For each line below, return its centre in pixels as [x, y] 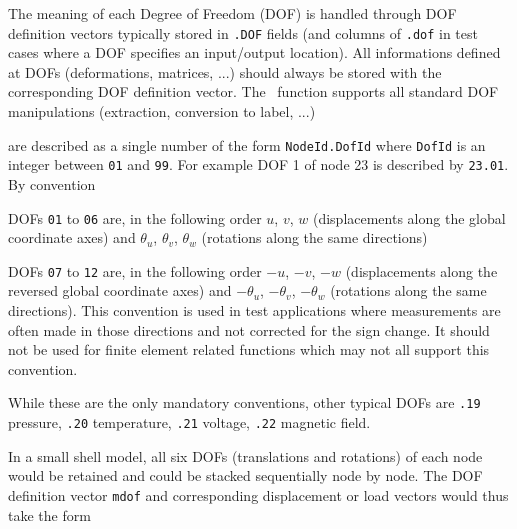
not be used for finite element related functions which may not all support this [249, 349]
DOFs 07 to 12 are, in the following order [135, 270]
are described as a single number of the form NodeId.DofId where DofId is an [247, 144]
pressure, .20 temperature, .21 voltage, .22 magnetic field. [189, 422]
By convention [52, 183]
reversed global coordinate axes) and [120, 290]
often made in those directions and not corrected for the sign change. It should [249, 329]
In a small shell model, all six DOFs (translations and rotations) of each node [245, 455]
